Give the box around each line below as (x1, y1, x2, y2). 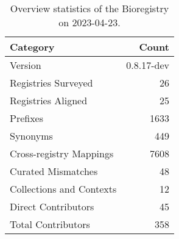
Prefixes (10, 111, 44, 125)
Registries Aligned (10, 93, 88, 107)
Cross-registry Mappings (10, 146, 114, 160)
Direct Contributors (10, 199, 94, 213)
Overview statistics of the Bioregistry (10, 1, 169, 15)
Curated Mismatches (10, 164, 98, 178)
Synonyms (10, 129, 53, 143)
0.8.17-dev (126, 58, 169, 72)
